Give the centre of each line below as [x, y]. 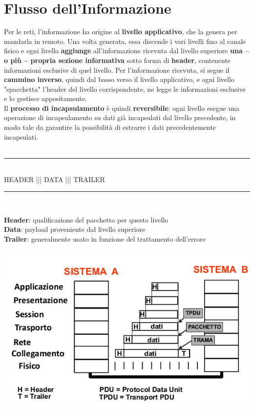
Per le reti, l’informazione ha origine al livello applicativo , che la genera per [121, 31]
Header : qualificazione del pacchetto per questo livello [86, 219]
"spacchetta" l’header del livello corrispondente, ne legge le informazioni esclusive [125, 89]
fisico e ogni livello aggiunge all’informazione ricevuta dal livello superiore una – [127, 51]
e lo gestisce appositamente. [45, 98]
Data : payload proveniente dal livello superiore [75, 229]
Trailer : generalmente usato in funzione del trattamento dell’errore [105, 238]
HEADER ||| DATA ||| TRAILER [54, 179]
